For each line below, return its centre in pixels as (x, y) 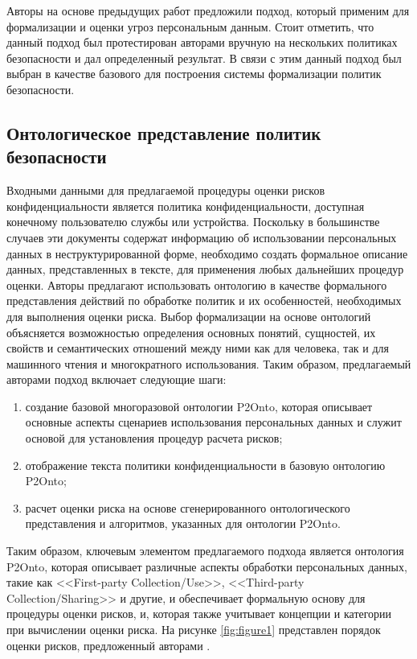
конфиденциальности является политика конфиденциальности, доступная (186, 206)
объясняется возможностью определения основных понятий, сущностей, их (191, 332)
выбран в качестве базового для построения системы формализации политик (194, 74)
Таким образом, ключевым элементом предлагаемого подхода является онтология (205, 551)
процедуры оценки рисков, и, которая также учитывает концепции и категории (199, 614)
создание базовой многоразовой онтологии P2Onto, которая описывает (199, 406)
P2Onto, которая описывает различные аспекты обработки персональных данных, (207, 566)
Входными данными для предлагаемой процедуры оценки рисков (166, 190)
